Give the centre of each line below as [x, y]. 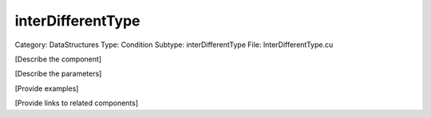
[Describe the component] [58, 59]
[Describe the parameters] [58, 74]
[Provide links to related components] [77, 103]
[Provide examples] [47, 88]
